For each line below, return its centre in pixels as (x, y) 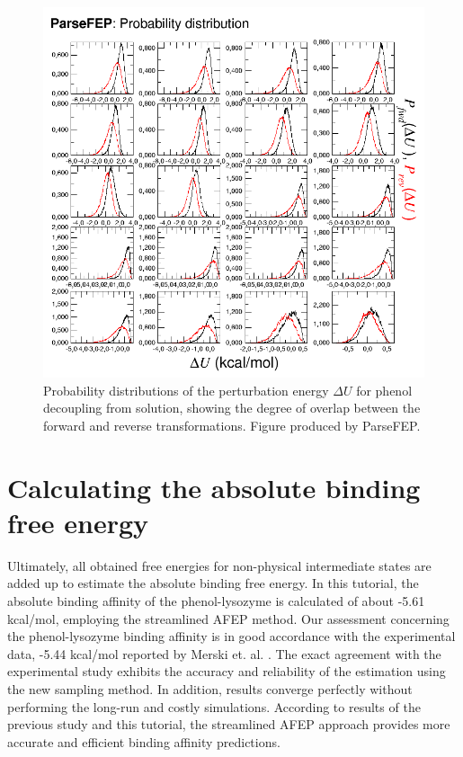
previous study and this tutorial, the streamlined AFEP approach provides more (229, 724)
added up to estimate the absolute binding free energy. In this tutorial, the (213, 583)
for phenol (384, 390)
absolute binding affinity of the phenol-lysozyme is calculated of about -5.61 (216, 601)
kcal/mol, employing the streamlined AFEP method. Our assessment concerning (228, 618)
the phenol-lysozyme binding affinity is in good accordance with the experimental (231, 636)
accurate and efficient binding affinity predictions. (144, 741)
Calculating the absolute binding (214, 487)
